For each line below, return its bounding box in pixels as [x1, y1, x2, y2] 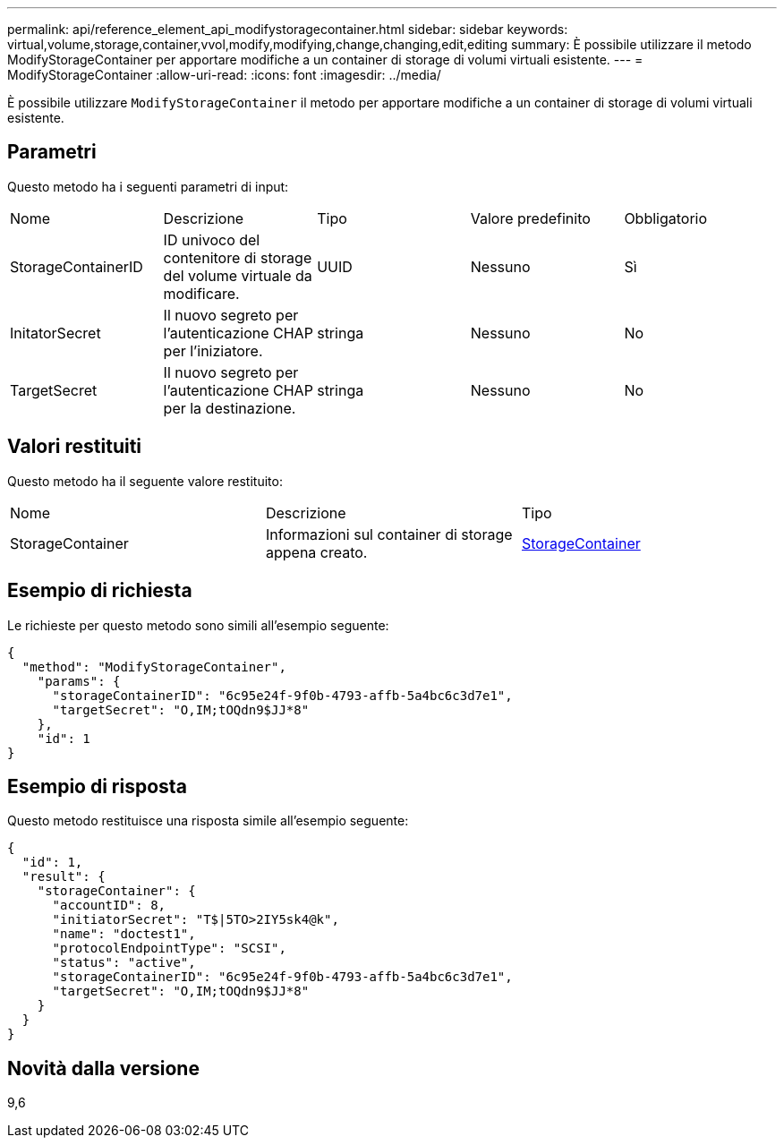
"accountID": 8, [52, 898, 166, 913]
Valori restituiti [7, 435, 142, 458]
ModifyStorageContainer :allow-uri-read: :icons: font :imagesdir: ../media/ [7, 67, 441, 82]
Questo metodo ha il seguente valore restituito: [7, 473, 283, 489]
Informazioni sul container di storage [265, 525, 513, 543]
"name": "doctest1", [52, 927, 196, 942]
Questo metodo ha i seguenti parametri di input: [7, 178, 289, 194]
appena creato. [265, 543, 368, 561]
